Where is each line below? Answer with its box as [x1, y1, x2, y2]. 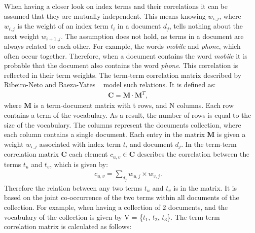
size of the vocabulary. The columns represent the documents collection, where [4, 119, 241, 130]
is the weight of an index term [17, 21, 109, 31]
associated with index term [39, 138, 121, 149]
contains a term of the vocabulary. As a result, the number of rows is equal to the [4, 110, 251, 120]
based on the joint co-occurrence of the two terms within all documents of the [4, 192, 239, 202]
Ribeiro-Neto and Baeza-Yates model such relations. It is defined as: [4, 79, 216, 90]
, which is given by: [49, 159, 108, 169]
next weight [4, 31, 39, 41]
